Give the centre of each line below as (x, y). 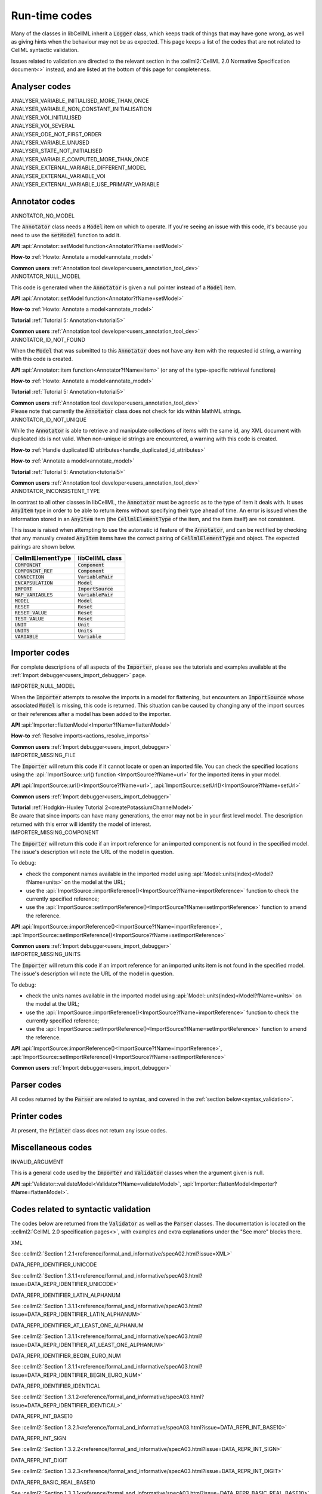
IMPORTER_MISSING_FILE (43, 755)
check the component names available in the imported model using (109, 874)
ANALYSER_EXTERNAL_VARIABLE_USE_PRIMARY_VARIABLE (85, 184)
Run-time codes (52, 16)
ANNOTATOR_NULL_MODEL (46, 276)
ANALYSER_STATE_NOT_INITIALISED (57, 151)
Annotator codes (43, 201)
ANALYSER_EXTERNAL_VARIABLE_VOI (58, 176)
